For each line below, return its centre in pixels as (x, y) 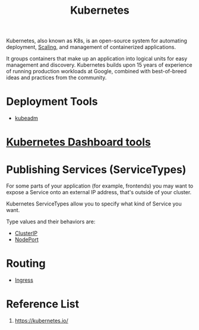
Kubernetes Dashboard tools (79, 142)
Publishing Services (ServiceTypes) (96, 169)
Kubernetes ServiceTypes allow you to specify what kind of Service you (94, 204)
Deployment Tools (52, 102)
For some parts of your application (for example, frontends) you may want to (100, 186)
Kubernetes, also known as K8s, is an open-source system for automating (97, 41)
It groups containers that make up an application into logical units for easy (97, 59)
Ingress (24, 280)
